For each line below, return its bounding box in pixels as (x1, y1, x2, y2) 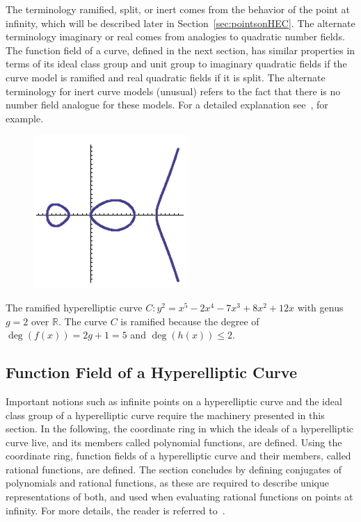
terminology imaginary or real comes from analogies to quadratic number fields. (6, 29, 345, 44)
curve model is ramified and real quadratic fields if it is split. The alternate (6, 70, 326, 84)
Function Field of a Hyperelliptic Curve (6, 361, 297, 383)
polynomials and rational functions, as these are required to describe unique (6, 475, 329, 490)
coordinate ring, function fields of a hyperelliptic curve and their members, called (6, 448, 351, 463)
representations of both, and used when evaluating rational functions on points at (6, 489, 353, 504)
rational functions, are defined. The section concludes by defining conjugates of (6, 462, 342, 476)
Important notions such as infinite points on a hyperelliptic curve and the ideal (6, 393, 342, 408)
